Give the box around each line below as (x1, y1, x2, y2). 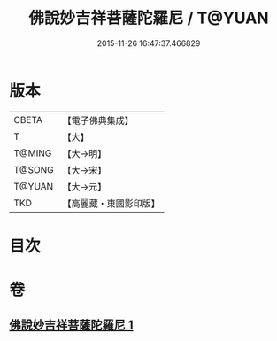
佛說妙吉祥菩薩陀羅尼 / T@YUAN (28, 8, 269, 28)
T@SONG (13, 163, 55, 175)
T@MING (13, 147, 52, 159)
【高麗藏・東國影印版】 (62, 197, 161, 209)
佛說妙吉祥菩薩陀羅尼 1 (9, 318, 135, 333)
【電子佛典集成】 (62, 114, 135, 127)
